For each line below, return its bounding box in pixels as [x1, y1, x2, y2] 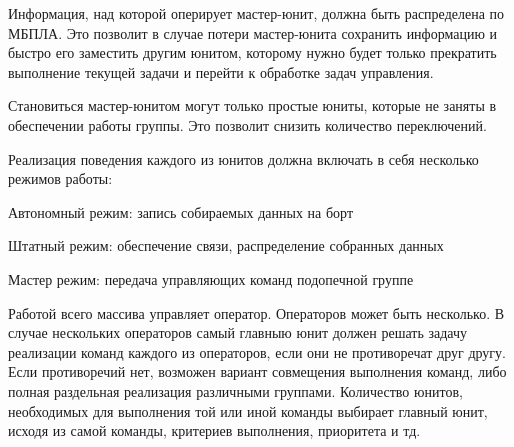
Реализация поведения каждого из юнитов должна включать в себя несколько [8, 148, 479, 169]
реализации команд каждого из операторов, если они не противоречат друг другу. [8, 341, 506, 362]
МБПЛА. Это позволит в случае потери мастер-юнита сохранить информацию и [8, 22, 498, 43]
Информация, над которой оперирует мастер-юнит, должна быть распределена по [8, 3, 505, 23]
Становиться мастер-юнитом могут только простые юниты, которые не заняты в [8, 95, 497, 116]
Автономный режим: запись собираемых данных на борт [8, 201, 354, 222]
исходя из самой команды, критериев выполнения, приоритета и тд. [8, 420, 421, 441]
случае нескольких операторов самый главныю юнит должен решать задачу [8, 322, 468, 343]
